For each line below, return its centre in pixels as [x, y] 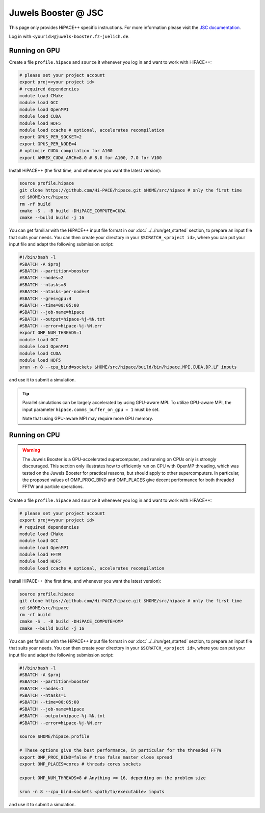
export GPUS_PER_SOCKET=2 [51, 137]
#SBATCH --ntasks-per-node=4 [54, 292]
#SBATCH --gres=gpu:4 [45, 298]
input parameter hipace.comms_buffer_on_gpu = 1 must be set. [91, 409]
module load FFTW [40, 555]
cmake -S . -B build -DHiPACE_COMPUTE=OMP [71, 622]
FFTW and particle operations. [53, 487]
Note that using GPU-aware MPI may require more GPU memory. [88, 418]
